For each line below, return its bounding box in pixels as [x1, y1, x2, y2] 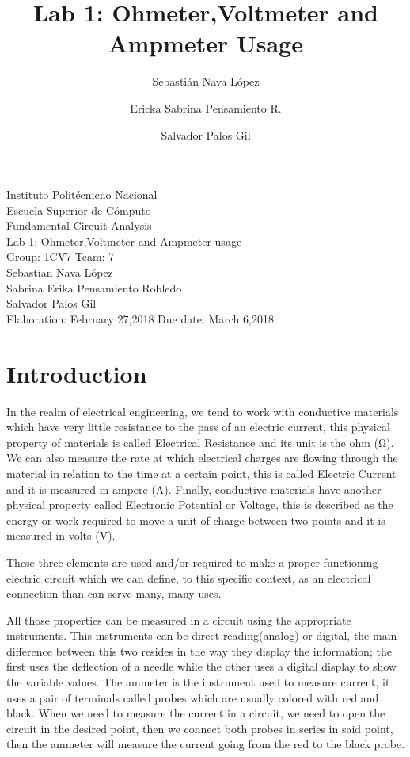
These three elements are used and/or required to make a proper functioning [6, 553, 378, 570]
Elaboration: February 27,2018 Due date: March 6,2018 [6, 310, 274, 327]
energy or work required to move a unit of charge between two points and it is [6, 511, 385, 528]
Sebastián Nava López [152, 73, 260, 90]
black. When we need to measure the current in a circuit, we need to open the [6, 705, 385, 721]
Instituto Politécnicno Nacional [6, 186, 158, 203]
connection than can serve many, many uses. [6, 585, 222, 602]
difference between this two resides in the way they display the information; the [6, 642, 392, 659]
